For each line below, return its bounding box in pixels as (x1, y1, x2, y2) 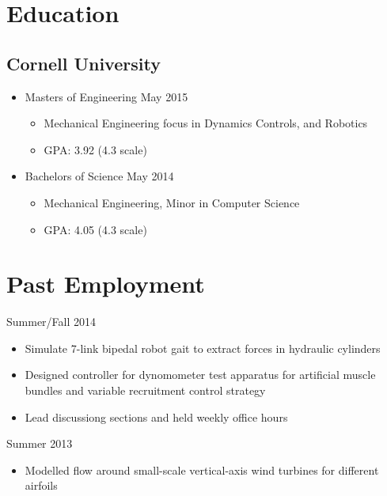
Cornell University (6, 51, 161, 75)
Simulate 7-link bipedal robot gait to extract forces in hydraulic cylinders (25, 339, 381, 356)
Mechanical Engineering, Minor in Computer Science (44, 194, 300, 210)
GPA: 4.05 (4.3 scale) (44, 221, 147, 237)
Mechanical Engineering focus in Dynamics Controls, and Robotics (44, 115, 368, 131)
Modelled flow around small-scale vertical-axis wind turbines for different (25, 461, 379, 478)
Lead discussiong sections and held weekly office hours (25, 408, 288, 425)
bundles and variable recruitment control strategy (25, 382, 266, 399)
